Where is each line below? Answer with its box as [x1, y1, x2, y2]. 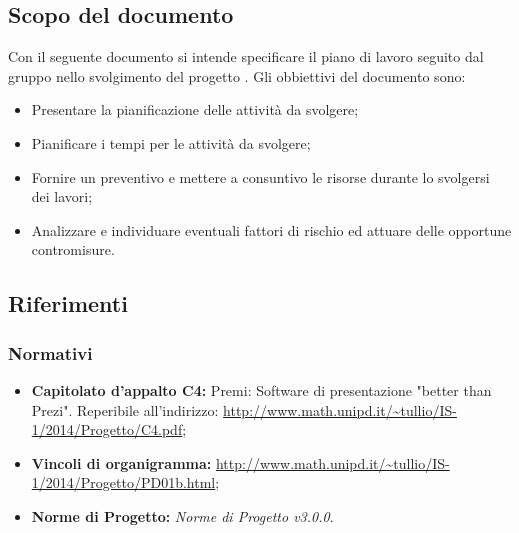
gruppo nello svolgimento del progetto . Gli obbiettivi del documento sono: [8, 65, 466, 86]
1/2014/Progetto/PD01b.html [31, 472, 216, 493]
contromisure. [31, 239, 115, 260]
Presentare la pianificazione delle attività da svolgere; [31, 99, 359, 120]
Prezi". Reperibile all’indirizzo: [31, 399, 219, 420]
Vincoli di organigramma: [31, 452, 212, 473]
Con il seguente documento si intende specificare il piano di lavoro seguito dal [8, 46, 484, 67]
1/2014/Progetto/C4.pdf [31, 419, 183, 440]
